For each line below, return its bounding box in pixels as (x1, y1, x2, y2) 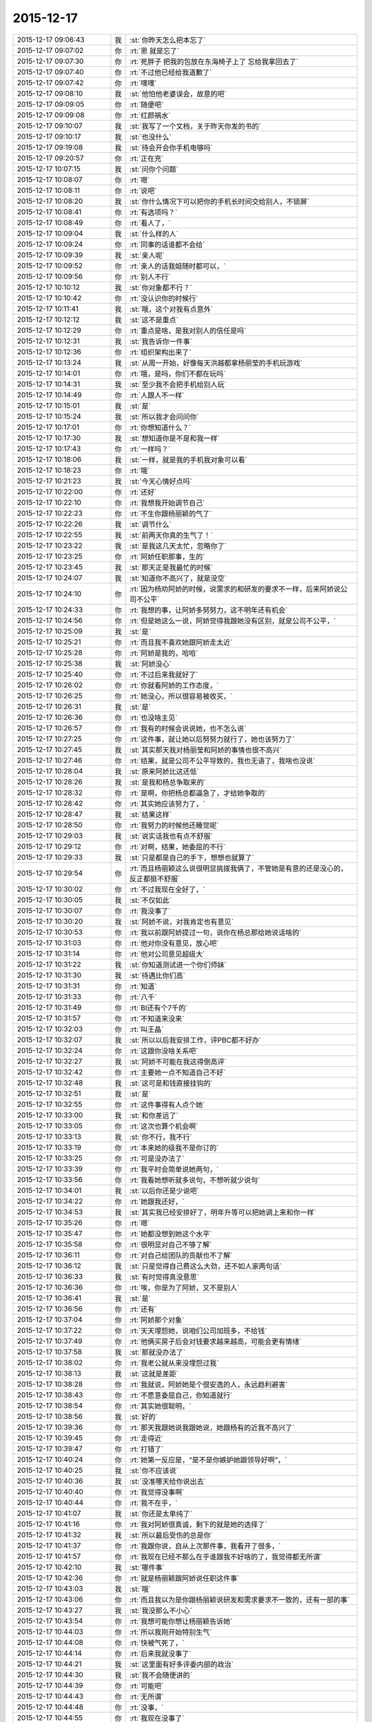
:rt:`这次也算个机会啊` (129, 1121, 198, 1131)
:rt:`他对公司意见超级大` (129, 949, 205, 959)
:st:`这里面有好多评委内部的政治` (129, 1659, 234, 1669)
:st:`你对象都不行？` (129, 282, 193, 292)
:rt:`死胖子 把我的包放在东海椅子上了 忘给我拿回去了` (129, 56, 299, 66)
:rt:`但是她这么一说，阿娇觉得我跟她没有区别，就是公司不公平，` (129, 616, 336, 625)
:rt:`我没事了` (129, 906, 171, 915)
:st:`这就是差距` (129, 1369, 179, 1378)
